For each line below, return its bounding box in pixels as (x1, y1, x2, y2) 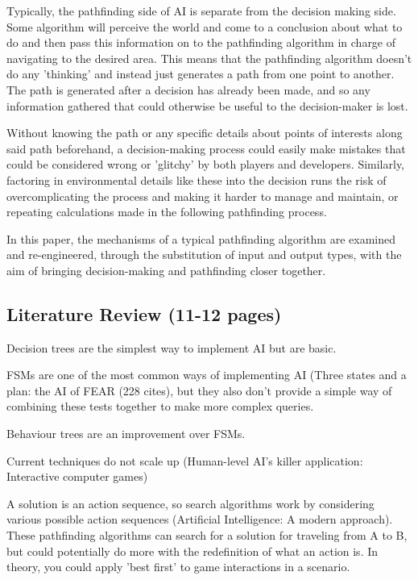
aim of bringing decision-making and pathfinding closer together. (6, 261, 326, 278)
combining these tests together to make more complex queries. (6, 398, 314, 415)
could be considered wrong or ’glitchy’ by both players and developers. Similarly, (6, 156, 405, 173)
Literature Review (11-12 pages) (6, 301, 282, 326)
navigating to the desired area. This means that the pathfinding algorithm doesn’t (6, 49, 412, 66)
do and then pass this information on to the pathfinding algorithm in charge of (6, 34, 396, 51)
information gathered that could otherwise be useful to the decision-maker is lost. (6, 97, 408, 114)
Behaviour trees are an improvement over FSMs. (6, 425, 246, 442)
